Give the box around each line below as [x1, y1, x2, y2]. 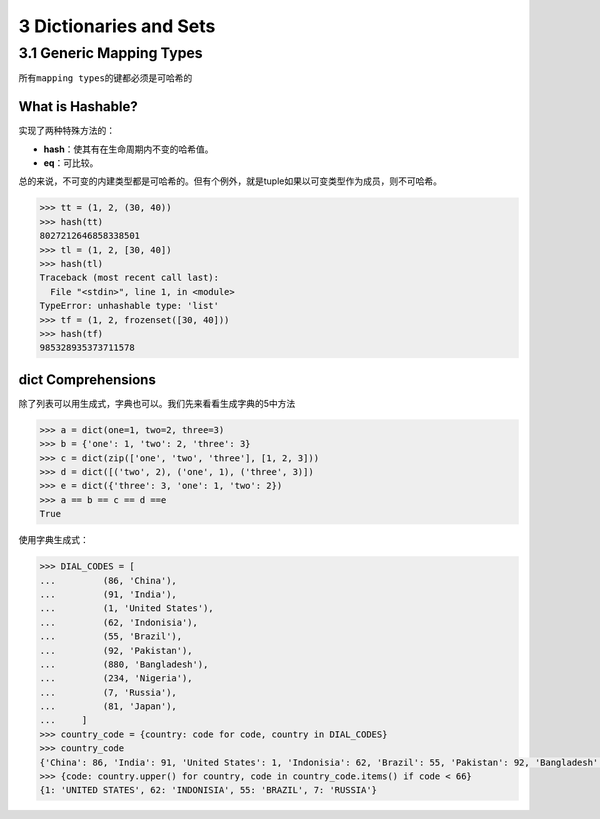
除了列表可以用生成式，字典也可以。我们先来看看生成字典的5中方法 [18, 397, 296, 409]
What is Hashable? [18, 98, 139, 115]
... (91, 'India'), [39, 588, 177, 600]
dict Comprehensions [18, 371, 157, 388]
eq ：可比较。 [43, 157, 99, 169]
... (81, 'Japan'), [39, 701, 177, 712]
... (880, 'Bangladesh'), [39, 658, 209, 670]
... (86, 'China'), [39, 575, 177, 586]
